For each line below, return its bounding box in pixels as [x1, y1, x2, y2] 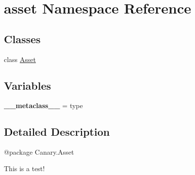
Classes [4, 31, 41, 46]
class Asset [4, 54, 36, 64]
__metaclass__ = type [4, 100, 83, 111]
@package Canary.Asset [4, 147, 74, 157]
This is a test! [4, 163, 45, 173]
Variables [4, 78, 51, 93]
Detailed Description [4, 124, 110, 139]
